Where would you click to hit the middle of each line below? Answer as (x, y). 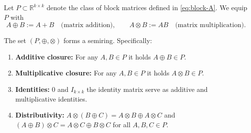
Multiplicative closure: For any (66, 73)
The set (15, 40)
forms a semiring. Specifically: (108, 40)
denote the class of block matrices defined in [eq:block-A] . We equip (147, 7)
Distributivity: (40, 115)
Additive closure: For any (57, 56)
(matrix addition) (87, 25)
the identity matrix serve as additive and (147, 89)
